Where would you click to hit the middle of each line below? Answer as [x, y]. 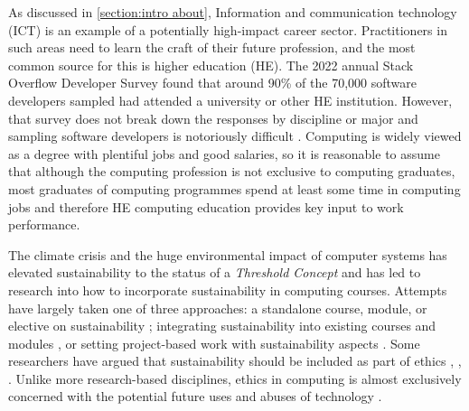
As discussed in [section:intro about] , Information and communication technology [233, 12]
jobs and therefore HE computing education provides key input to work [206, 206]
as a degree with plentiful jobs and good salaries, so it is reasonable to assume [224, 153]
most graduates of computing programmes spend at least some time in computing [234, 188]
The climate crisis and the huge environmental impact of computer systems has [228, 254]
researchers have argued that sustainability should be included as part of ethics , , [235, 361]
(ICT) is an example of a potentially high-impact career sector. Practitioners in [228, 29]
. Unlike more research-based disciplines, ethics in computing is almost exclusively [235, 378]
